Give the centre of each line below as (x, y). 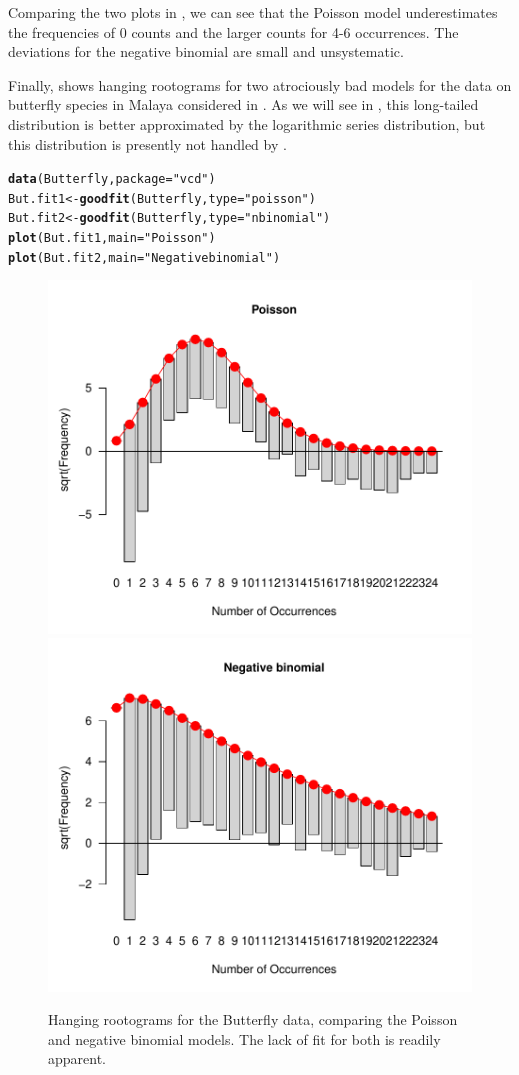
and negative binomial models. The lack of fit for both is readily (244, 1038)
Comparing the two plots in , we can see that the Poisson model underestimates (253, 12)
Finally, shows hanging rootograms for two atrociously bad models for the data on (260, 84)
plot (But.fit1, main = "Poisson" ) (112, 238)
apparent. (77, 1058)
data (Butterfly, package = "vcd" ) (112, 179)
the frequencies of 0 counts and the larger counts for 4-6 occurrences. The (233, 31)
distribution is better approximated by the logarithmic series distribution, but (247, 123)
